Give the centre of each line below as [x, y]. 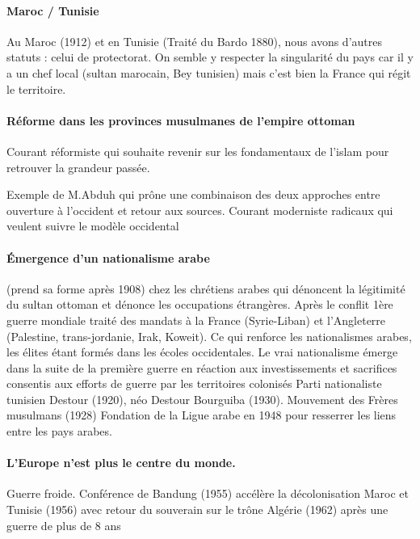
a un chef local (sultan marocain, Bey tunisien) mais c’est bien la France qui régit [209, 72]
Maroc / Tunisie [53, 10]
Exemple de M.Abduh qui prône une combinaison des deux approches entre [193, 194]
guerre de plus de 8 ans [64, 525]
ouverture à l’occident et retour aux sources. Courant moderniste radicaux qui [200, 210]
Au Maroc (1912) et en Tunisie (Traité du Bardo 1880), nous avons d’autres [194, 41]
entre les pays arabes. [59, 431]
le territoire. [36, 88]
